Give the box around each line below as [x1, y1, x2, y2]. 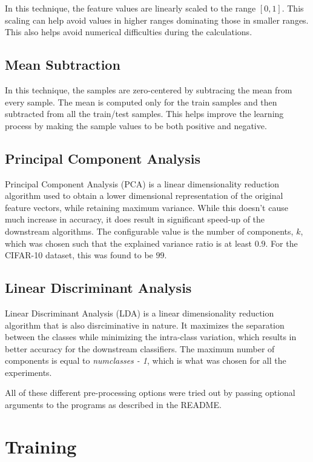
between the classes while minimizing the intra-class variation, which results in [5, 330, 297, 343]
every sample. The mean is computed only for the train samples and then [5, 95, 277, 108]
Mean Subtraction [5, 55, 120, 74]
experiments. [5, 366, 52, 378]
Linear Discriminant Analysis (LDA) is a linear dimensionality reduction [5, 306, 274, 319]
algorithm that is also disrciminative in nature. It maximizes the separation [5, 318, 285, 331]
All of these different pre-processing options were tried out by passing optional [5, 386, 295, 399]
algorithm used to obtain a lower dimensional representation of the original [5, 189, 283, 202]
